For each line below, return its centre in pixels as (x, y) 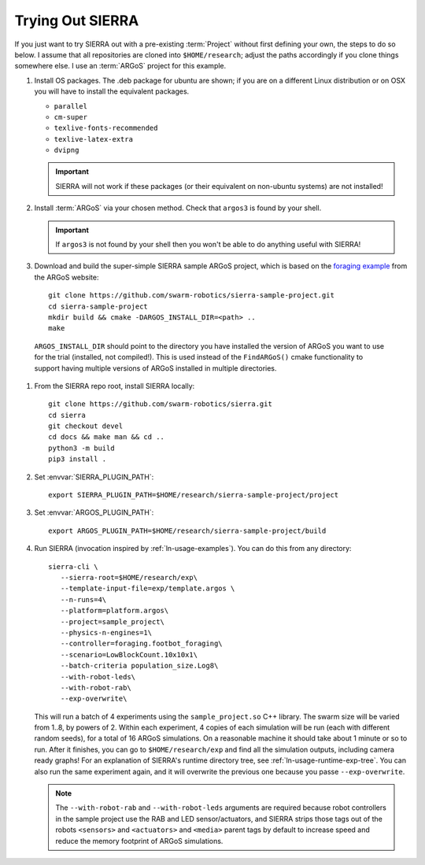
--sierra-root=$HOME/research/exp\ (129, 577)
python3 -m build (81, 448)
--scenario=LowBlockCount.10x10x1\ (129, 654)
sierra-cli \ (73, 566)
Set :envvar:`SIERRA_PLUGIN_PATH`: (94, 477)
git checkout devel (86, 426)
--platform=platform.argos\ (115, 611)
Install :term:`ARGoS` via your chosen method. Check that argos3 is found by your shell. (178, 208)
